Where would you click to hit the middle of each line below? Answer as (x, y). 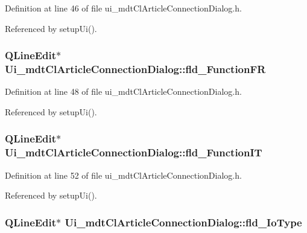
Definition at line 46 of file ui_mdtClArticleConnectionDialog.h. (123, 8)
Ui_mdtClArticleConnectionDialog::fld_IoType (183, 222)
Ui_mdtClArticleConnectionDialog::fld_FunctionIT (134, 152)
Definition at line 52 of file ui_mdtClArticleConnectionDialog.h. (123, 175)
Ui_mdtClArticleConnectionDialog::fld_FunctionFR (135, 69)
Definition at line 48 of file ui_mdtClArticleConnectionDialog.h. (123, 91)
